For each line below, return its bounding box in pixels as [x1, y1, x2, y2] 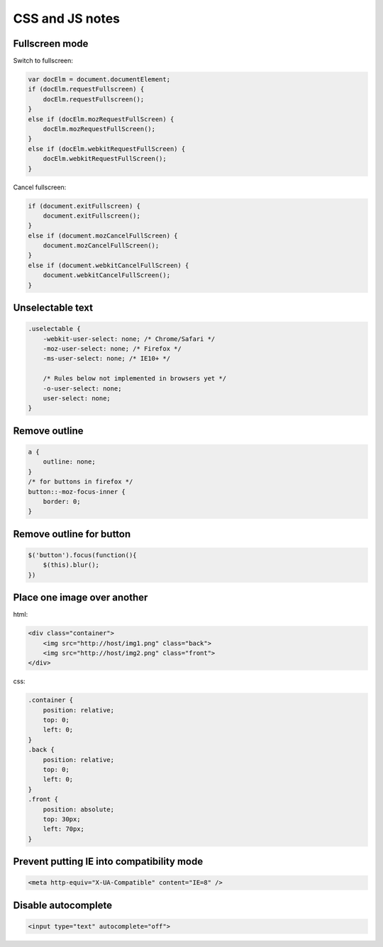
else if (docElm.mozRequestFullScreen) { [28, 115, 174, 123]
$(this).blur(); [43, 561, 99, 569]
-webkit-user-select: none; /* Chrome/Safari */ [43, 335, 216, 343]
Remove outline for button [13, 528, 131, 540]
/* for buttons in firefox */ [28, 478, 133, 486]
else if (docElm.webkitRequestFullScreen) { [28, 145, 186, 152]
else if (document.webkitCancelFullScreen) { [28, 261, 189, 269]
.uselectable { [28, 325, 81, 333]
